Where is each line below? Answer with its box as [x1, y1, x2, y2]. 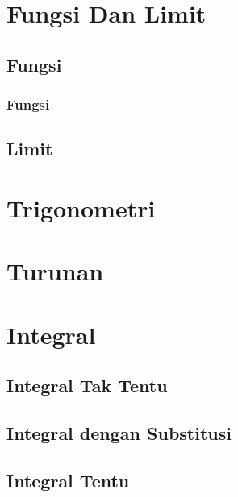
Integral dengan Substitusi [6, 420, 232, 445]
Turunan [6, 255, 104, 288]
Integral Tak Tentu [6, 373, 168, 398]
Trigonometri [6, 191, 156, 224]
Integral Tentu [6, 467, 130, 492]
